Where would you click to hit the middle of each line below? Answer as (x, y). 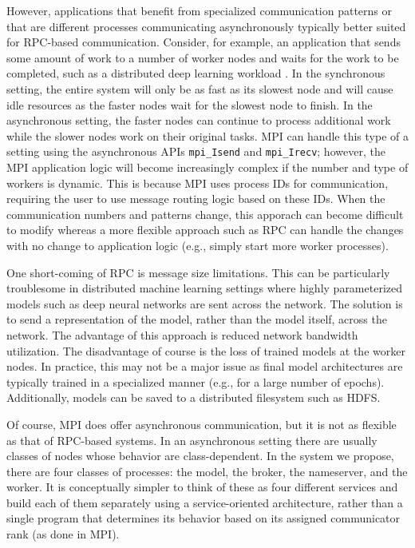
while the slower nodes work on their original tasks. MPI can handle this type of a (207, 135)
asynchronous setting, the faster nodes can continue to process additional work (199, 120)
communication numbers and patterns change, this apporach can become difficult (205, 214)
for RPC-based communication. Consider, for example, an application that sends (204, 42)
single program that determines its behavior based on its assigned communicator (204, 518)
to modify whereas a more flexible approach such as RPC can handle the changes (205, 230)
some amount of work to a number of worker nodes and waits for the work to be (203, 57)
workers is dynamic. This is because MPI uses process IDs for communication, (198, 183)
